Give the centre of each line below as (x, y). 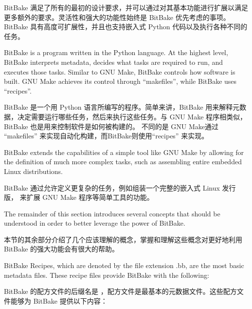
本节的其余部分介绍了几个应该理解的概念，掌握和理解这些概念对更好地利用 (123, 239)
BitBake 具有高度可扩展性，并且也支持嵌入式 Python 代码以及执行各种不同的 (126, 27)
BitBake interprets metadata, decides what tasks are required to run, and (114, 62)
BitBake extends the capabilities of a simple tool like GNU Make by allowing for (124, 152)
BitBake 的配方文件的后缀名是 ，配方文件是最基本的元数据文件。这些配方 (120, 291)
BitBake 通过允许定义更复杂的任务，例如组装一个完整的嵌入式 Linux (112, 187)
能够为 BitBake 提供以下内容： (59, 300)
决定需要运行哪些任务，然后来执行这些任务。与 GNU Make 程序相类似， (132, 116)
